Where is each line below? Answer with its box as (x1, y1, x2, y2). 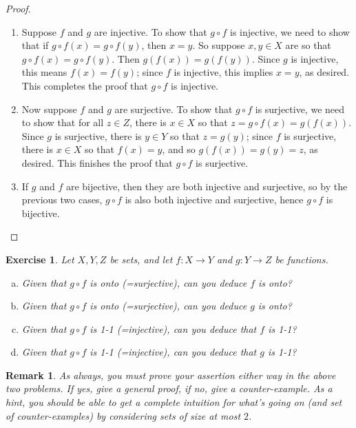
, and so (162, 142, 196, 156)
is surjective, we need (255, 101, 345, 116)
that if (21, 38, 49, 52)
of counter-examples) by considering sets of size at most (6, 408, 241, 422)
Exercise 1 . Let (6, 252, 74, 266)
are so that (285, 38, 331, 52)
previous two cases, (21, 192, 103, 207)
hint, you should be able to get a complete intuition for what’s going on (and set (6, 395, 342, 409)
